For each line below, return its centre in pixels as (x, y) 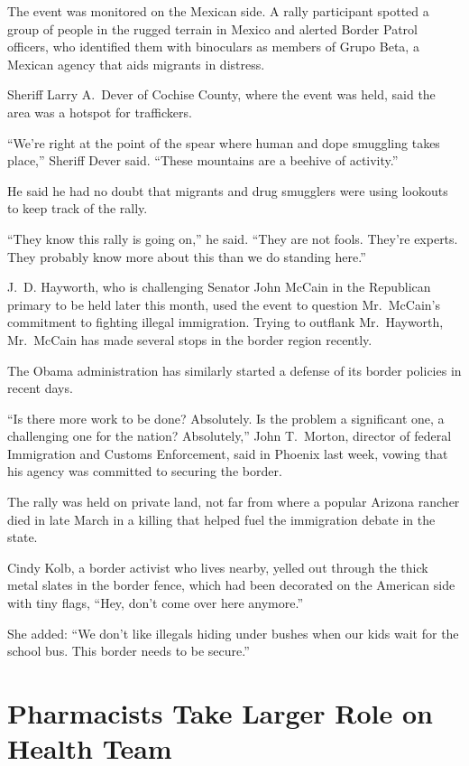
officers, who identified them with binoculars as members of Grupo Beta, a (213, 47)
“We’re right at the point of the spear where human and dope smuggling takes (224, 142)
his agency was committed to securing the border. (145, 471)
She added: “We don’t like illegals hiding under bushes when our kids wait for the (233, 633)
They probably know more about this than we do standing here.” (187, 256)
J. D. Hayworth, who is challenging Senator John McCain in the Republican (219, 287)
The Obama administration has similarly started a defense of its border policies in (234, 370)
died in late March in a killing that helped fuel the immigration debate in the (221, 519)
